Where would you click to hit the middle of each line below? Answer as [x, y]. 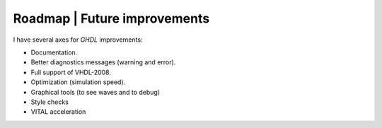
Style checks [50, 102]
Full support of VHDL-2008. [71, 72]
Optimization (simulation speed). [78, 82]
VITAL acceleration [58, 112]
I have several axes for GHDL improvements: [78, 40]
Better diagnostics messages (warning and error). [103, 62]
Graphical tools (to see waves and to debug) [95, 92]
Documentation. [54, 52]
